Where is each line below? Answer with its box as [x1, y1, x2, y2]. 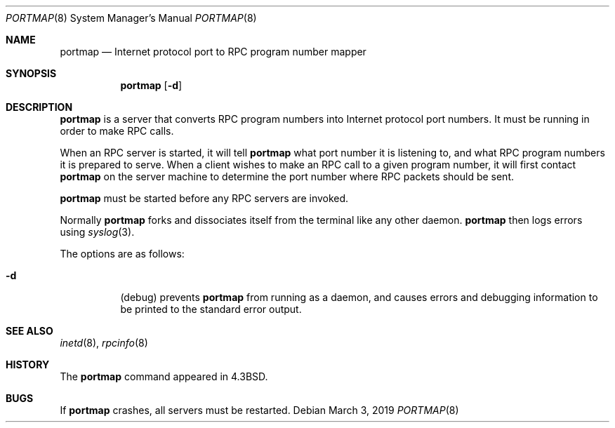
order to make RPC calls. [60, 125, 174, 137]
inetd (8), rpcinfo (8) [60, 337, 148, 349]
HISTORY [6, 359, 50, 370]
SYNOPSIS [6, 67, 57, 79]
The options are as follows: [60, 248, 185, 260]
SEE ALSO [6, 325, 53, 337]
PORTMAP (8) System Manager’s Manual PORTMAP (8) [6, 12, 257, 24]
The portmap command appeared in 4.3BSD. [60, 370, 268, 382]
